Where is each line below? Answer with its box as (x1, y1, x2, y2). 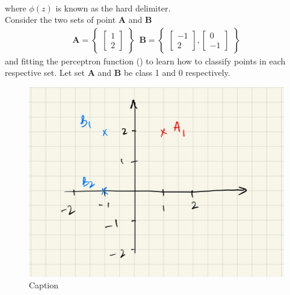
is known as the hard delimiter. (55, 1, 171, 14)
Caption (29, 279, 59, 291)
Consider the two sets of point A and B (5, 13, 152, 26)
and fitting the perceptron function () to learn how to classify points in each (5, 54, 286, 67)
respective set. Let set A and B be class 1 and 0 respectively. (5, 66, 230, 79)
